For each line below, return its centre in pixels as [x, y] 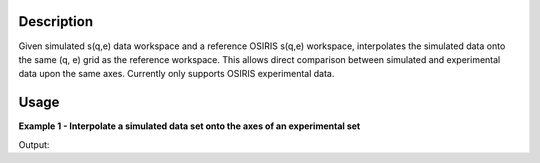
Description [56, 21]
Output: [34, 144]
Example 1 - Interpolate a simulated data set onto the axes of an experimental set [189, 126]
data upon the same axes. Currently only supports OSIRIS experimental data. [176, 74]
